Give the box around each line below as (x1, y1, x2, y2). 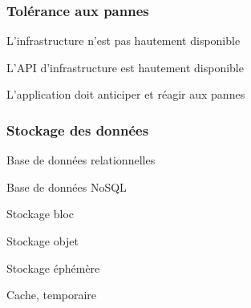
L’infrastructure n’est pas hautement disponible (6, 32, 241, 49)
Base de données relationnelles (6, 152, 156, 168)
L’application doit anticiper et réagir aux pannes (6, 86, 245, 103)
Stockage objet (6, 233, 79, 249)
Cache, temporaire (6, 286, 97, 303)
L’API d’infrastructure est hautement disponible (6, 59, 244, 75)
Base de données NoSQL (6, 178, 127, 195)
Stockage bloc (6, 205, 74, 222)
